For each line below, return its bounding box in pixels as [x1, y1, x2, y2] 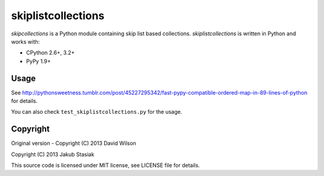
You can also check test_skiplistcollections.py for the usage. [11, 108, 182, 116]
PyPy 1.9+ [26, 57, 51, 65]
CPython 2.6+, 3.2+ [26, 49, 75, 56]
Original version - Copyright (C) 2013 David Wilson [11, 139, 136, 147]
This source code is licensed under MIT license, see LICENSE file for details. [11, 162, 200, 169]
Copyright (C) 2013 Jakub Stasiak [11, 150, 95, 158]
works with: [11, 38, 40, 45]
